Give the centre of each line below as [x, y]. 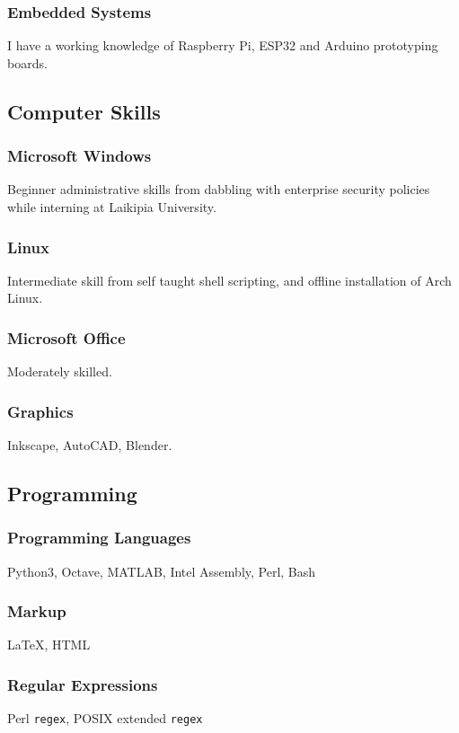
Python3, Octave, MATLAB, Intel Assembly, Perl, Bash [162, 571]
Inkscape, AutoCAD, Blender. [90, 445]
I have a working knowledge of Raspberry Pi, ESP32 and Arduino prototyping [223, 45]
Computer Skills [84, 111]
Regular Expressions [83, 684]
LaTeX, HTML [49, 645]
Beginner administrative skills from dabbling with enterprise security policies [219, 189]
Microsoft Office [66, 337]
